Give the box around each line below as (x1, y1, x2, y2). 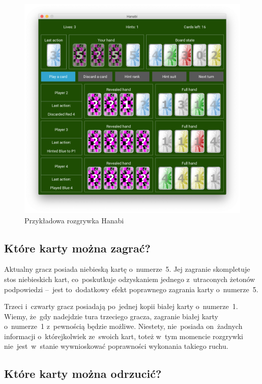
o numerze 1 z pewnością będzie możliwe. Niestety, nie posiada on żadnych (4, 321, 243, 331)
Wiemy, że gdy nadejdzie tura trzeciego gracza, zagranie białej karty (4, 311, 218, 321)
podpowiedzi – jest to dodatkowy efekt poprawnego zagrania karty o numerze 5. (4, 284, 258, 294)
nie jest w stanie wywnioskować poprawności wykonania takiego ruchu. (4, 341, 228, 351)
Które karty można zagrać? (4, 240, 151, 255)
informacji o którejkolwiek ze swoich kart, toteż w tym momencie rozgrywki (4, 330, 244, 341)
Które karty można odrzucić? (4, 366, 162, 381)
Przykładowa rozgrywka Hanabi (24, 215, 124, 225)
